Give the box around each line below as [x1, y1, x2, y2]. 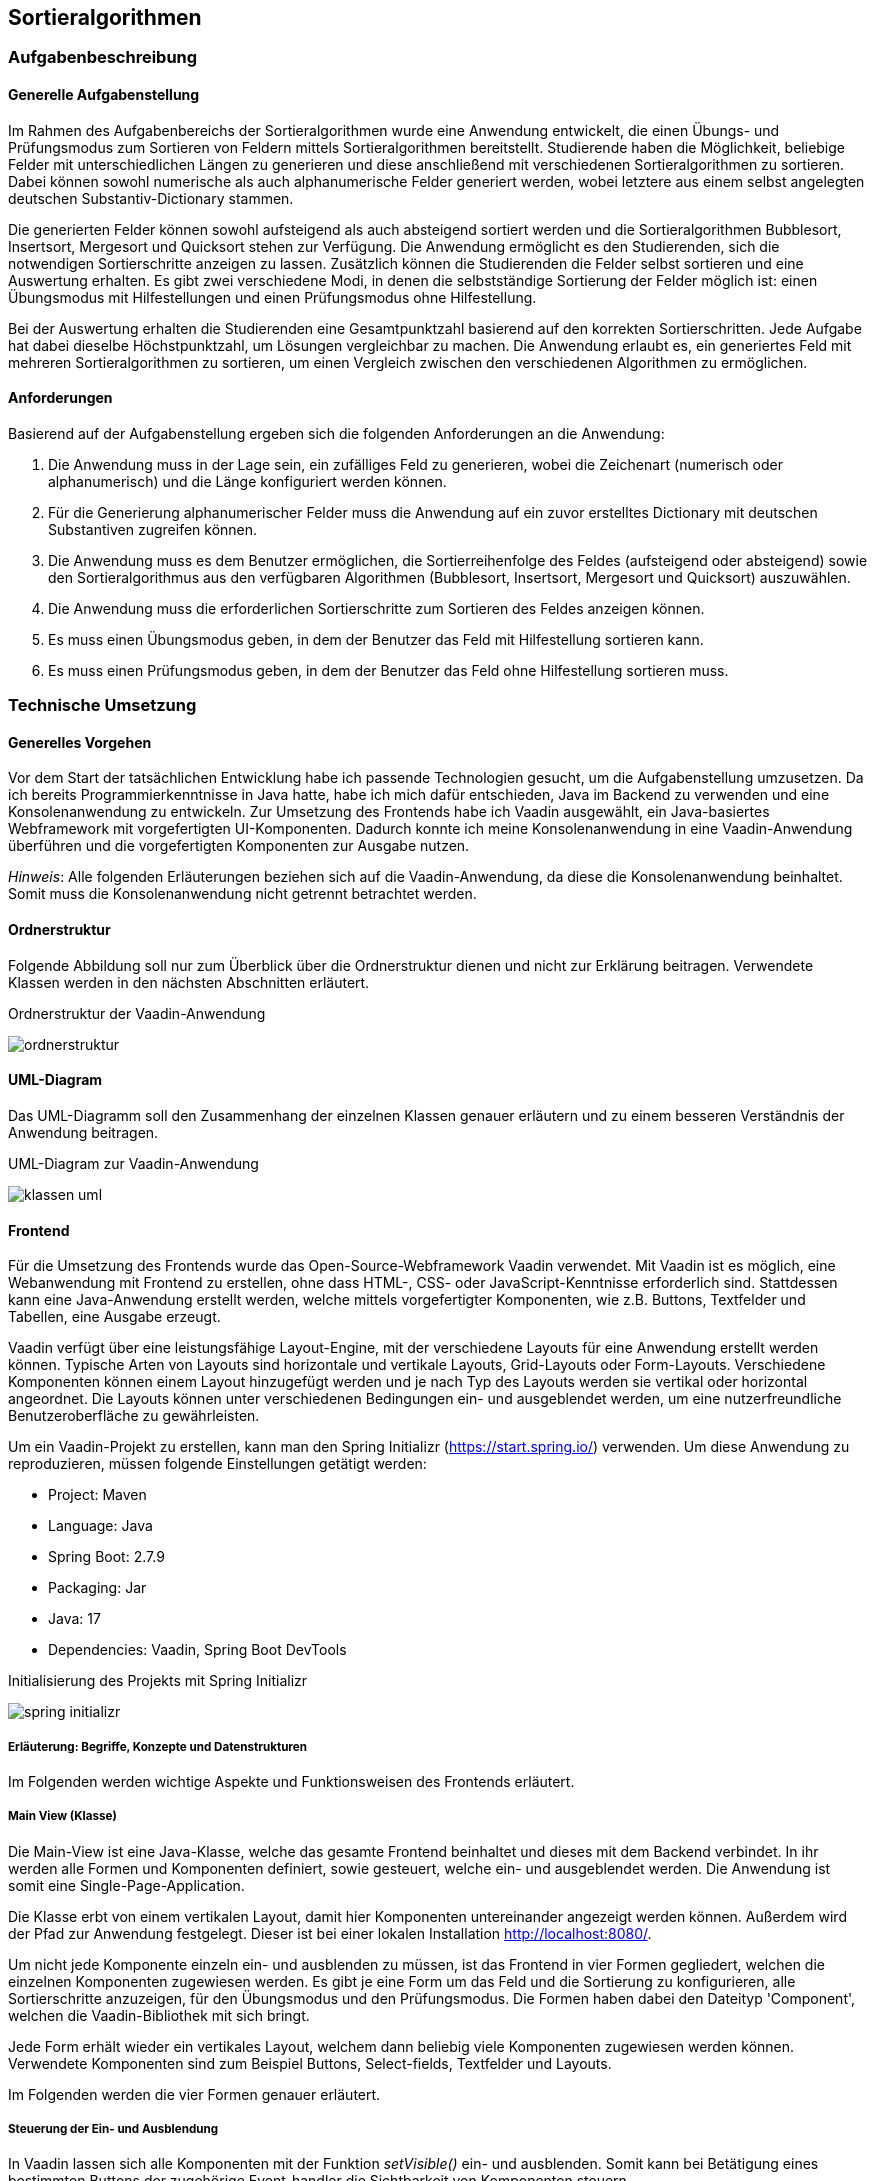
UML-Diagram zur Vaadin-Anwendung [8, 1154, 259, 1172]
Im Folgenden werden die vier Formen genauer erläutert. [8, 2085, 381, 2103]
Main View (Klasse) [8, 1809, 117, 1824]
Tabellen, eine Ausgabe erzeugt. [8, 1308, 221, 1326]
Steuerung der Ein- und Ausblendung [8, 2122, 219, 2137]
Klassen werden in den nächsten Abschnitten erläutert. [8, 973, 370, 991]
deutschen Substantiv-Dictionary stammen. [8, 189, 294, 207]
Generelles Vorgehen [8, 733, 152, 751]
